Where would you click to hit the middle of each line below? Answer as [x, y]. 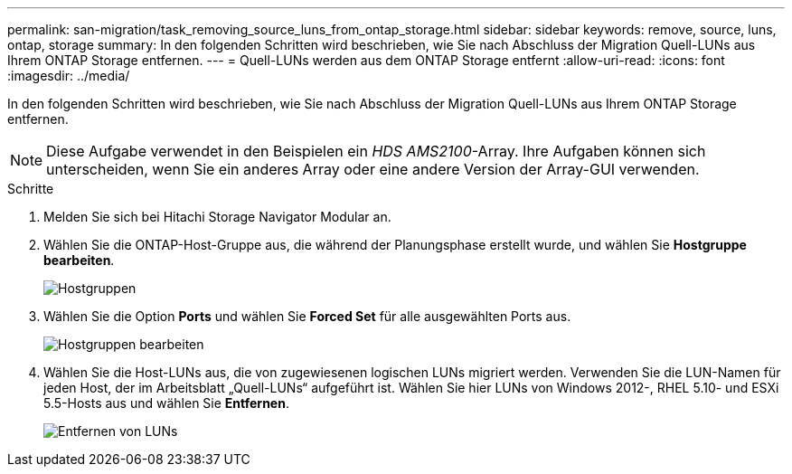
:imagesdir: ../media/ [69, 76]
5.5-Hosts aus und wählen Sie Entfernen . [166, 403]
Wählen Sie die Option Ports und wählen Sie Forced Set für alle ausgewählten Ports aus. [307, 316]
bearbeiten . [79, 260]
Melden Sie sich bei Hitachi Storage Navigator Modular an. [217, 217]
